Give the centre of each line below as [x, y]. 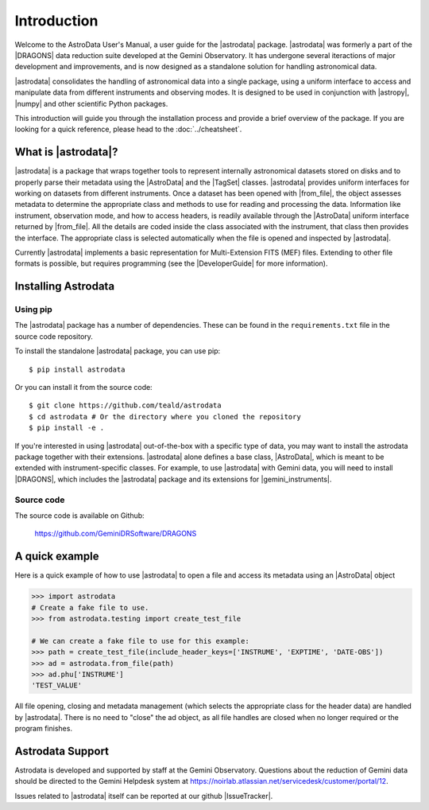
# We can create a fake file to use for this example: [140, 641]
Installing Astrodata [65, 286]
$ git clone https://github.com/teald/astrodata [125, 405]
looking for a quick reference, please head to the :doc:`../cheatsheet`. [128, 129]
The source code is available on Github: [79, 515]
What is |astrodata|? [66, 152]
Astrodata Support [62, 751]
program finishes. [44, 729]
